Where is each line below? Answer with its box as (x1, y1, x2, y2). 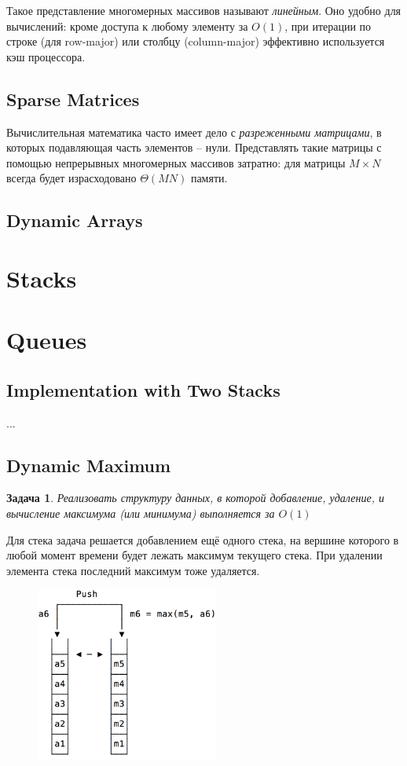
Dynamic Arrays (6, 208, 143, 233)
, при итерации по (284, 17, 372, 34)
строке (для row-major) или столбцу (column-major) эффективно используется (6, 33, 385, 49)
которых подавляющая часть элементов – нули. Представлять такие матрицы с (6, 139, 382, 156)
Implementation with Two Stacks (6, 377, 280, 401)
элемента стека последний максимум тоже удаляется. (6, 562, 260, 578)
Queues (6, 324, 87, 356)
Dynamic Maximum (6, 453, 171, 477)
